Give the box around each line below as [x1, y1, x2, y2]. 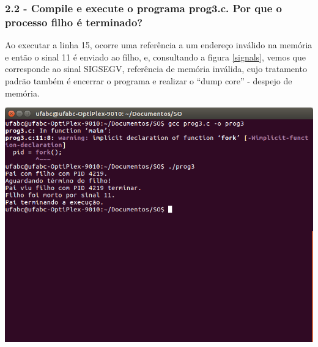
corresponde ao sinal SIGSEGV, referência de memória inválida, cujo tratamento [5, 62, 307, 75]
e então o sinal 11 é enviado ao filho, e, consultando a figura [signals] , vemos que [5, 50, 306, 63]
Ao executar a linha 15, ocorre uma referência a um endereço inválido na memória [5, 38, 312, 51]
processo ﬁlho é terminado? [5, 14, 143, 29]
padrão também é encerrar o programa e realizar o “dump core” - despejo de [5, 74, 292, 87]
